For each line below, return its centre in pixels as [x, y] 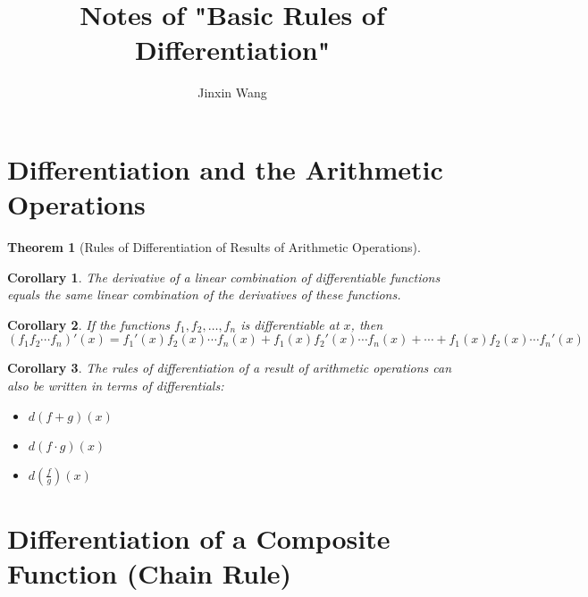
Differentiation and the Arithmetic [225, 168]
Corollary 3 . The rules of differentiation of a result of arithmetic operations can [230, 368]
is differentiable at [290, 324]
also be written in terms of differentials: [116, 385]
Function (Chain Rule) [150, 572]
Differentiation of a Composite [199, 538]
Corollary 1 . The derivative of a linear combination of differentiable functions [224, 277]
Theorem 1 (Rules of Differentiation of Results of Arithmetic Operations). [214, 247]
